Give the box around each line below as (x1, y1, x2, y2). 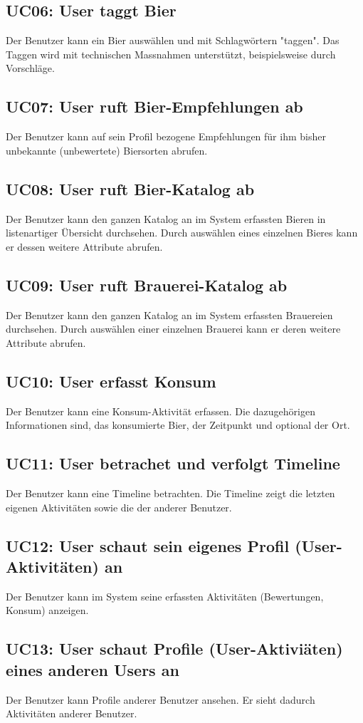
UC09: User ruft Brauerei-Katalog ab (6, 274, 288, 296)
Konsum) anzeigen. (6, 603, 89, 618)
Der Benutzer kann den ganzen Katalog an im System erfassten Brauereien (6, 307, 333, 322)
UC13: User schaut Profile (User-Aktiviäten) (6, 638, 343, 660)
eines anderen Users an (6, 658, 179, 680)
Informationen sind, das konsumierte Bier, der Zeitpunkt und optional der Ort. (6, 417, 350, 432)
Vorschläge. (6, 61, 55, 76)
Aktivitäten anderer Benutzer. (6, 706, 137, 721)
